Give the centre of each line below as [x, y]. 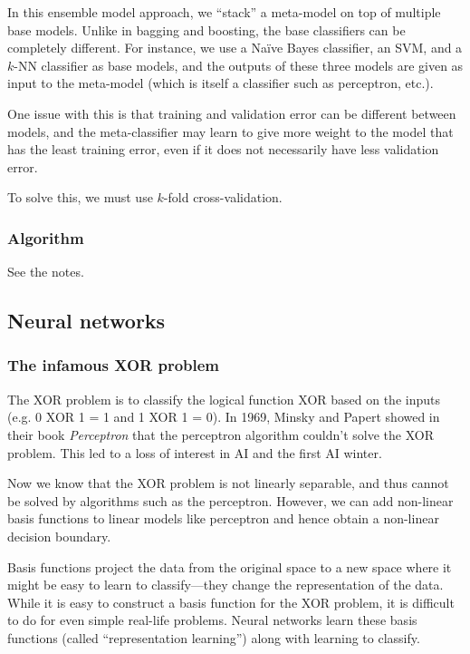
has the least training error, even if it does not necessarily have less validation [223, 149]
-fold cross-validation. [223, 197]
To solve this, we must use [80, 197]
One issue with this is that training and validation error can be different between [232, 113]
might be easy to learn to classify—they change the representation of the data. [225, 585]
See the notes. [46, 272]
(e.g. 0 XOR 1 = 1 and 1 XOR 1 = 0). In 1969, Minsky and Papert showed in [224, 417]
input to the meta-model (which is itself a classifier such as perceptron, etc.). [221, 83]
